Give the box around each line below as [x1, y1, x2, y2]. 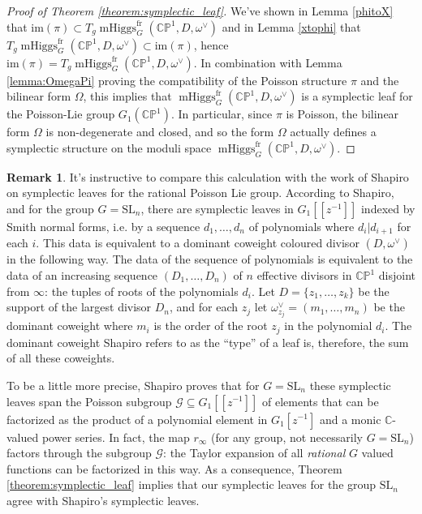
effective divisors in [256, 267, 352, 284]
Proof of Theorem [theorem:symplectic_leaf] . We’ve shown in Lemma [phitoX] [6, 2, 394, 19]
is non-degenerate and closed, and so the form [45, 123, 274, 140]
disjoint [378, 267, 416, 284]
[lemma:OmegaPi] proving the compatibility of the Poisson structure [6, 71, 347, 88]
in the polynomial [284, 317, 372, 334]
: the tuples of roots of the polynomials [45, 282, 239, 299]
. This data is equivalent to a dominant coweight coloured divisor [36, 234, 360, 251]
